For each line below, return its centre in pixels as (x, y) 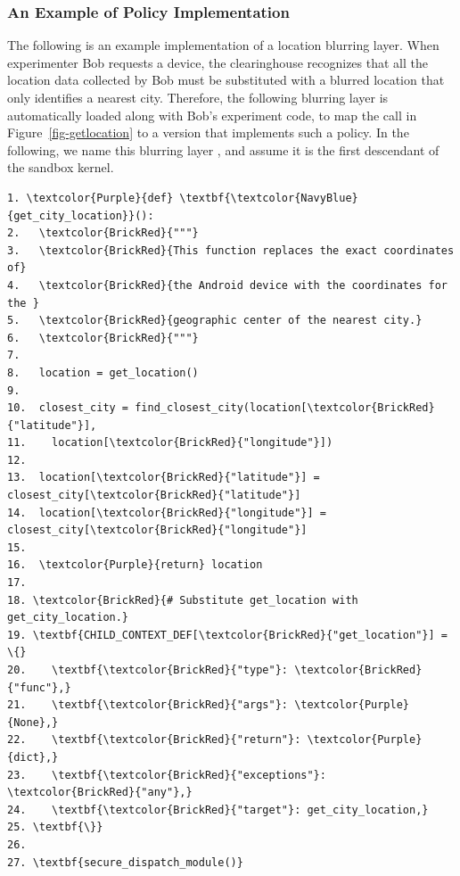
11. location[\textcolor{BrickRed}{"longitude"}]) (170, 443)
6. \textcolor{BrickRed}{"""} (103, 338)
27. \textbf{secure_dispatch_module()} (125, 862)
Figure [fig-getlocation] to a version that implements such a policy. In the (208, 132)
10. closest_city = (68, 408)
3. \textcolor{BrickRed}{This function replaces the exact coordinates (231, 250)
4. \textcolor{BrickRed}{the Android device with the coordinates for (227, 285)
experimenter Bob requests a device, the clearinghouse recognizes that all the (218, 62)
